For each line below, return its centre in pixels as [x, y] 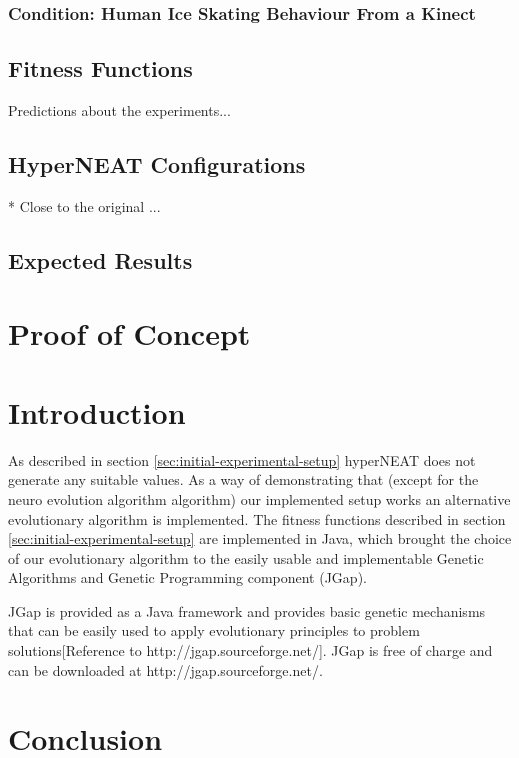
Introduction [97, 411]
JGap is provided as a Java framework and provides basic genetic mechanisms [247, 610]
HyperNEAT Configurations [157, 164]
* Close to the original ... [84, 205]
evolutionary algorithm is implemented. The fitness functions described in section [257, 518]
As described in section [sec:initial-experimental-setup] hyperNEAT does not [242, 459]
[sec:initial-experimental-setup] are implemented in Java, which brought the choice [260, 538]
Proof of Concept [129, 333]
